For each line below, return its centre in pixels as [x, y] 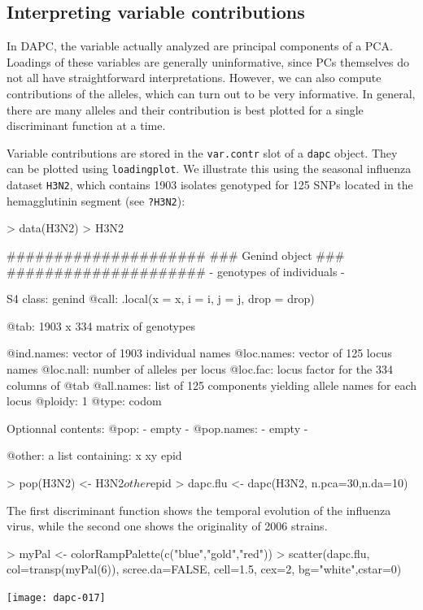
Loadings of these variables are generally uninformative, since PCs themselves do [208, 61]
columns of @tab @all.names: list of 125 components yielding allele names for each [212, 385]
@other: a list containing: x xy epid [94, 455]
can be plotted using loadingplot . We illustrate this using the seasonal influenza [209, 169]
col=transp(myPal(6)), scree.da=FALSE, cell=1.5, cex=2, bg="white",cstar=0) [204, 569]
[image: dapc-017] [56, 597]
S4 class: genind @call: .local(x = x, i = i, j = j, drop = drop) [161, 299]
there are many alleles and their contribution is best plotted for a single [185, 109]
